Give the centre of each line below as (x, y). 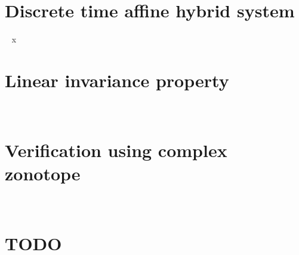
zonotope (43, 173)
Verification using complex (116, 150)
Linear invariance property (117, 80)
